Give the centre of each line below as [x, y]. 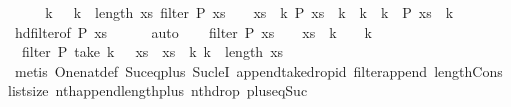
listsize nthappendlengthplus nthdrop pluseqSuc [158, 90]
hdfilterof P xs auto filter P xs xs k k [193, 31]
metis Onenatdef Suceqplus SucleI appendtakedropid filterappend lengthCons [258, 70]
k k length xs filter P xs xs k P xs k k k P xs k [249, 12]
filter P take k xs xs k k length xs [152, 51]
